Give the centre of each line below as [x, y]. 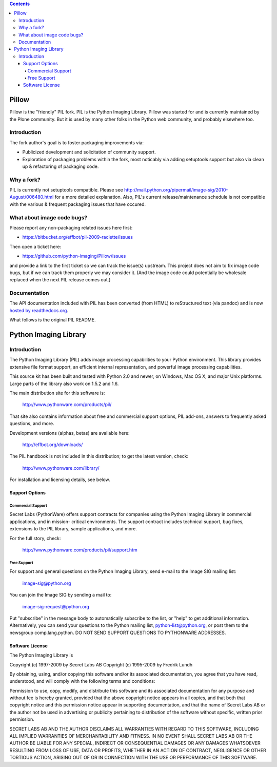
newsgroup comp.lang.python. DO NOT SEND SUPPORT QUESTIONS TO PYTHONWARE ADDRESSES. [118, 632]
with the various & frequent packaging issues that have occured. [78, 204]
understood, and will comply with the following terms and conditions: [82, 681]
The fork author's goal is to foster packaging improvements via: [76, 142]
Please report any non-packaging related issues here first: [71, 227]
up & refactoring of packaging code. [61, 166]
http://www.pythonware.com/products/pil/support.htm [80, 550]
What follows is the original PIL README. [53, 320]
